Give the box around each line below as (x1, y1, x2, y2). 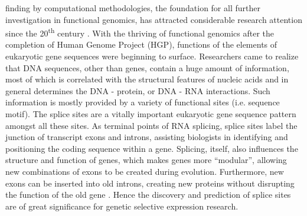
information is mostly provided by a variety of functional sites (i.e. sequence (5, 96, 280, 108)
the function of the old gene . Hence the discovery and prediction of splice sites (5, 188, 291, 201)
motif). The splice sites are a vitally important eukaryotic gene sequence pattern (5, 108, 296, 119)
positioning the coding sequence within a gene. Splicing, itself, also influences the (5, 142, 298, 154)
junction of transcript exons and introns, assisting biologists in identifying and (5, 131, 288, 143)
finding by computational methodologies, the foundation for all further (5, 2, 260, 14)
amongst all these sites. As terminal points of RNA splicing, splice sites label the (5, 119, 298, 131)
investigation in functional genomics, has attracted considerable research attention (5, 13, 302, 25)
